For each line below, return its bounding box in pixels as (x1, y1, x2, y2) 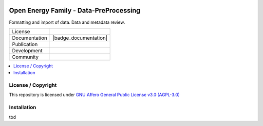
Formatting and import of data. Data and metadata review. (9, 19, 125, 25)
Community (12, 53, 39, 60)
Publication (12, 41, 38, 47)
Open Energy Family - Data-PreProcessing (9, 6, 141, 15)
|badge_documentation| (53, 34, 108, 41)
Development (12, 47, 43, 54)
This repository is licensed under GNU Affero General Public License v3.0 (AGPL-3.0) (9, 92, 180, 98)
